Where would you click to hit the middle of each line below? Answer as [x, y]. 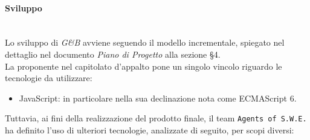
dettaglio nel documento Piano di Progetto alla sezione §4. [113, 54]
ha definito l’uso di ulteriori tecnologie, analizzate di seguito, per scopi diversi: [150, 130]
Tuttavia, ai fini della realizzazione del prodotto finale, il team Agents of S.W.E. [156, 118]
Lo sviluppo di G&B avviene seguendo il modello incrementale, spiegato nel [145, 42]
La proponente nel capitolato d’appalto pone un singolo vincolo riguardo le [144, 66]
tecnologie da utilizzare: [49, 78]
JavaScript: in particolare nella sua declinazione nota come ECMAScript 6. [158, 98]
